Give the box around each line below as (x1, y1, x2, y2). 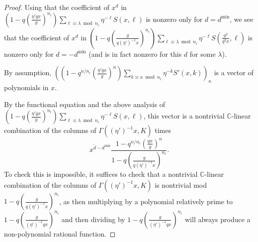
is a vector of (214, 67, 254, 78)
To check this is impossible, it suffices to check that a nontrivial (4, 169, 198, 179)
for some (189, 48, 216, 59)
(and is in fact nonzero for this (88, 48, 182, 59)
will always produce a (185, 214, 251, 224)
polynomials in (4, 82, 49, 92)
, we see (230, 13, 254, 24)
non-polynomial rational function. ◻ (4, 228, 116, 239)
